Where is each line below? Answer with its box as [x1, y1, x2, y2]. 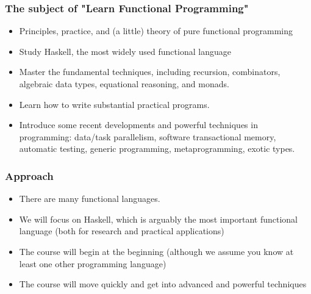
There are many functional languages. [19, 192, 160, 205]
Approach [5, 168, 54, 183]
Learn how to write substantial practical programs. [19, 98, 210, 110]
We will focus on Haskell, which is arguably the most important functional [19, 212, 298, 225]
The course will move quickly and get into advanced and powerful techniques [19, 278, 307, 290]
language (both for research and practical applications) [19, 224, 224, 237]
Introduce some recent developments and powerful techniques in [19, 118, 258, 131]
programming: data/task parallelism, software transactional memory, [19, 130, 276, 143]
